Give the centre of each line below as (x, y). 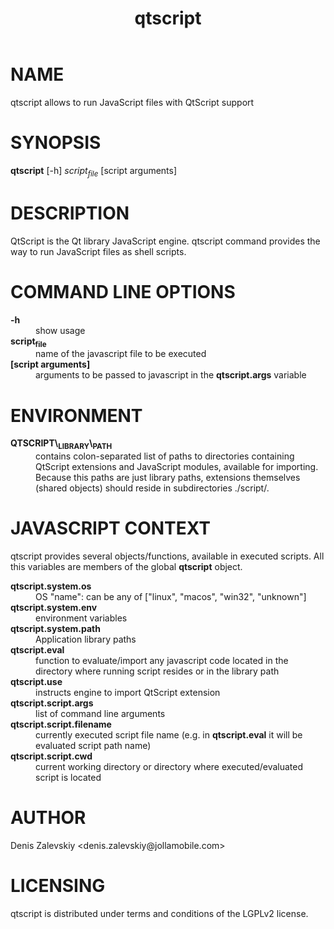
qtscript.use (36, 682)
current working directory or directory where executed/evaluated (169, 767)
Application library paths (86, 639)
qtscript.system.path (55, 629)
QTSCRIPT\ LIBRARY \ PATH (61, 444)
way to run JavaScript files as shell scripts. (98, 251)
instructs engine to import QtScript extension (128, 693)
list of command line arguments (100, 714)
